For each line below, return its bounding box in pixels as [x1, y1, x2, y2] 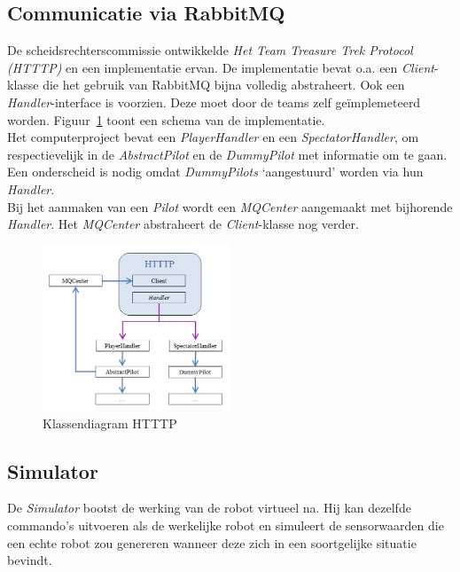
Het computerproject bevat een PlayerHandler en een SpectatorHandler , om [7, 128, 419, 146]
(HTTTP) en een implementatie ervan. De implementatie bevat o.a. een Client [7, 58, 434, 76]
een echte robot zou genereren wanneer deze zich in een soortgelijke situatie [7, 533, 417, 552]
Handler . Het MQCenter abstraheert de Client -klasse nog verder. [7, 215, 359, 233]
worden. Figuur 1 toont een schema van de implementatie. [7, 110, 325, 129]
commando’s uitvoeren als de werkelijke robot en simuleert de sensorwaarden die [7, 516, 444, 535]
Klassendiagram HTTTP [43, 413, 177, 432]
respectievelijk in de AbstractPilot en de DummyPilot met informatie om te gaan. [7, 145, 448, 163]
